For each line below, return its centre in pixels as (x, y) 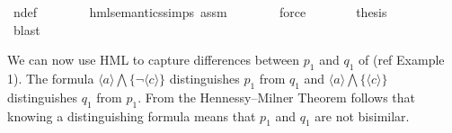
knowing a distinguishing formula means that (132, 115)
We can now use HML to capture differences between (154, 60)
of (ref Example (402, 60)
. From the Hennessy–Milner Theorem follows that (277, 97)
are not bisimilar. (362, 115)
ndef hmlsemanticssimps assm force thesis (200, 12)
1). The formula (51, 78)
